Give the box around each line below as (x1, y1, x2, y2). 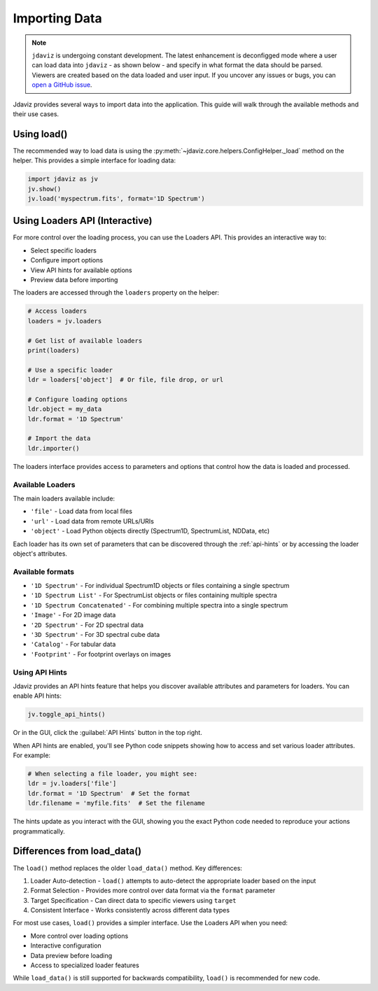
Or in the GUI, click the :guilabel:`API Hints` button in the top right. (13, 729, 202, 737)
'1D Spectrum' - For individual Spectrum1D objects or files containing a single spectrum (30, 582, 290, 590)
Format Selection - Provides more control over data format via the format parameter (30, 886, 276, 895)
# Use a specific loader (27, 366, 113, 374)
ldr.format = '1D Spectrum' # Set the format (27, 789, 190, 797)
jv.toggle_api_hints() (27, 710, 106, 719)
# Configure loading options (27, 395, 128, 403)
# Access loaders (27, 307, 87, 315)
